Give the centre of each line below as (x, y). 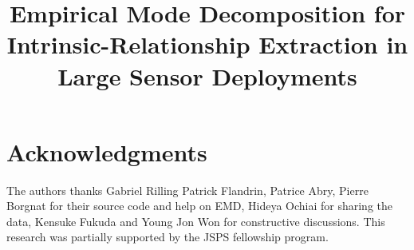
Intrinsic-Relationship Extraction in (207, 44)
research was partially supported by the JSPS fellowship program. (168, 237)
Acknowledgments (107, 151)
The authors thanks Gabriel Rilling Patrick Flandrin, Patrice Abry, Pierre (187, 190)
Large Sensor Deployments (207, 75)
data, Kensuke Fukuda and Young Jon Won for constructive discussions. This (196, 221)
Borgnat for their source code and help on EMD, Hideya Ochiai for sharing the (200, 206)
